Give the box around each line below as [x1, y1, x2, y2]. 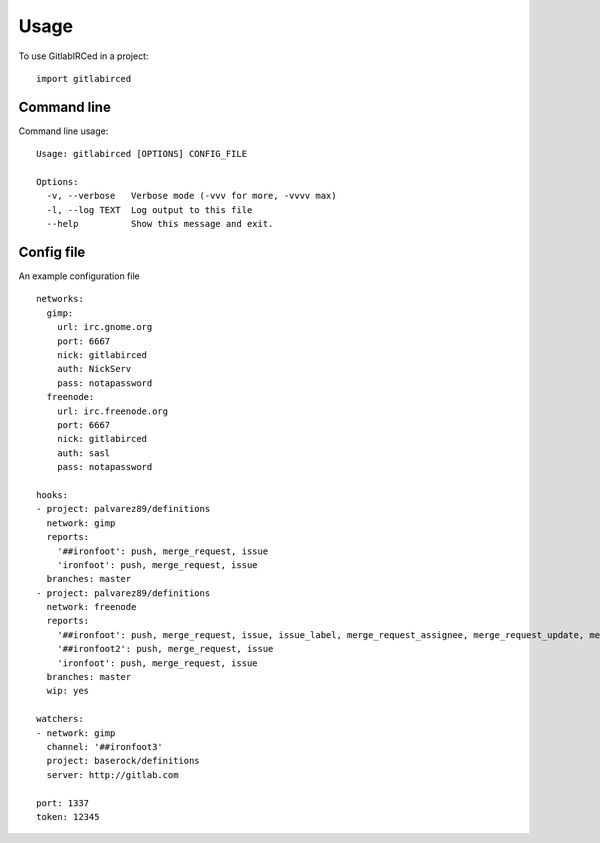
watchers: [36, 713, 84, 725]
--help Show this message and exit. [46, 218, 274, 230]
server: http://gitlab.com [46, 769, 179, 780]
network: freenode [46, 601, 137, 613]
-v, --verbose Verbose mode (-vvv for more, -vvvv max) [46, 190, 337, 202]
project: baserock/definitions [46, 755, 200, 767]
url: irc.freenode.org [56, 405, 169, 417]
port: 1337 [36, 797, 90, 809]
